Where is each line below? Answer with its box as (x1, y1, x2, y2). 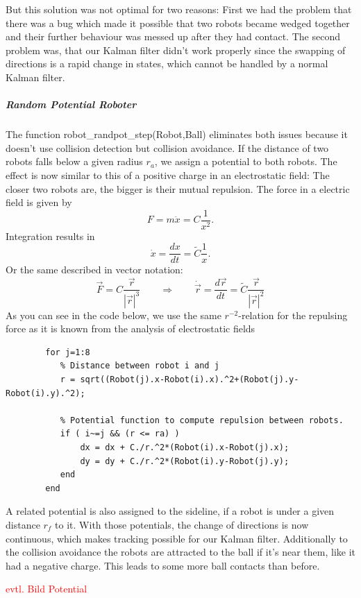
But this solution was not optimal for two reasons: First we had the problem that (6, 2, 352, 16)
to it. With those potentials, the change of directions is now (55, 517, 309, 531)
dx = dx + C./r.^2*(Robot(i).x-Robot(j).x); (80, 442, 289, 452)
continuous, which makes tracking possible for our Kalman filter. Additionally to (6, 531, 348, 545)
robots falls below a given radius (6, 154, 143, 169)
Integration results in (6, 228, 95, 243)
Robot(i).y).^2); (6, 388, 85, 398)
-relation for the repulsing (238, 307, 348, 322)
